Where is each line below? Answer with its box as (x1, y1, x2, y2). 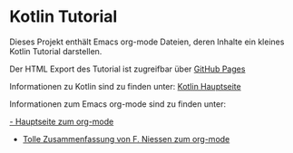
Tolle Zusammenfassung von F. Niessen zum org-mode (22, 133, 230, 144)
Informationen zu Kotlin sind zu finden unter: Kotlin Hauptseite (9, 81, 242, 91)
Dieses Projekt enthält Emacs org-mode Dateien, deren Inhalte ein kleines (9, 36, 285, 47)
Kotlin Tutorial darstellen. (9, 45, 103, 56)
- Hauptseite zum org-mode (9, 116, 114, 127)
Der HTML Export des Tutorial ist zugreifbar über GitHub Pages (9, 63, 246, 74)
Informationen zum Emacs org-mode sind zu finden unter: (9, 98, 227, 110)
